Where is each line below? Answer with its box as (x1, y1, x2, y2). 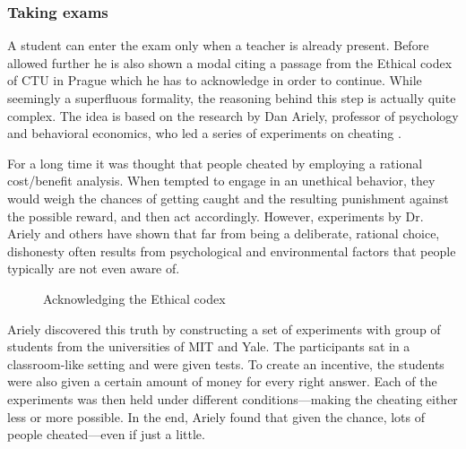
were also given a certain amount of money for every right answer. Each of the (7, 372, 437, 391)
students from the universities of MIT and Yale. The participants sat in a (7, 337, 410, 356)
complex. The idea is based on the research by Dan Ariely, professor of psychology (7, 106, 459, 125)
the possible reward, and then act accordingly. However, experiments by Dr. (7, 206, 424, 225)
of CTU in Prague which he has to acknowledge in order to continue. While (7, 71, 422, 90)
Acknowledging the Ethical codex (43, 289, 226, 307)
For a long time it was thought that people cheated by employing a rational (7, 153, 423, 172)
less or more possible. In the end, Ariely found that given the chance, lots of (7, 407, 425, 426)
